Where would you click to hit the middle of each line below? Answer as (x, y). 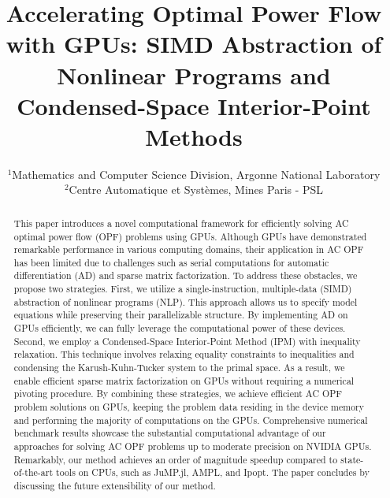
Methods (194, 136)
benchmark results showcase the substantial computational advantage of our (170, 433)
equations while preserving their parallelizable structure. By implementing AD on (181, 315)
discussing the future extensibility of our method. (115, 485)
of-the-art (33, 472)
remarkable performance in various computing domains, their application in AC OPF (189, 249)
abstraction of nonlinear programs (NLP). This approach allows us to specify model (186, 301)
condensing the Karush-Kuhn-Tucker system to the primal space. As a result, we (179, 368)
